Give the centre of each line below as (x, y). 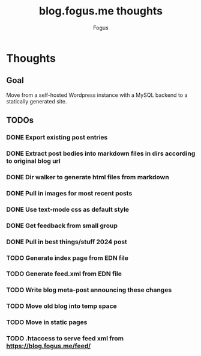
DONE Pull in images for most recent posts (69, 193)
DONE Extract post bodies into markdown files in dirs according (101, 153)
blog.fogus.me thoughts (101, 11)
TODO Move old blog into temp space (61, 306)
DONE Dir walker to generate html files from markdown (88, 177)
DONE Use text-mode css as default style (68, 209)
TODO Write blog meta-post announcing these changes (89, 290)
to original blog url (34, 161)
